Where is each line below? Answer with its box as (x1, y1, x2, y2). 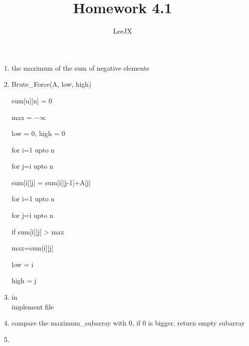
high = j (11, 275, 36, 286)
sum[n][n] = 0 (11, 95, 53, 105)
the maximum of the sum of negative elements (11, 62, 149, 73)
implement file (11, 301, 54, 311)
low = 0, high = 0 (11, 128, 65, 138)
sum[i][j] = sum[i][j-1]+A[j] (11, 177, 91, 187)
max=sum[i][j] (11, 243, 53, 253)
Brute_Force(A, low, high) (11, 79, 91, 89)
